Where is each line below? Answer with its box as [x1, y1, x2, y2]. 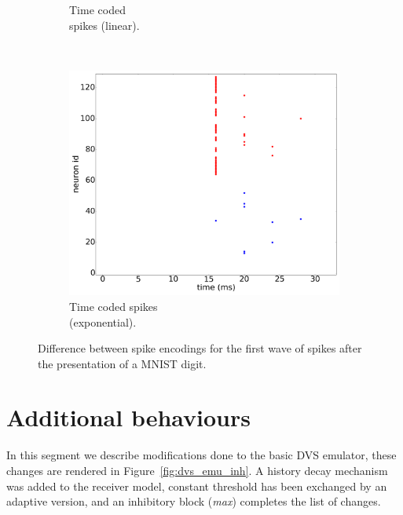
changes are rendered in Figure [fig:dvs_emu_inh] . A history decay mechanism [6, 462, 388, 479]
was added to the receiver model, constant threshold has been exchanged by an [6, 477, 387, 494]
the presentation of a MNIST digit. [38, 355, 207, 371]
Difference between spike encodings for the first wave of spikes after [38, 340, 362, 356]
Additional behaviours [6, 401, 251, 433]
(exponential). [69, 313, 137, 330]
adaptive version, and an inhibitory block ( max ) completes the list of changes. [6, 493, 381, 510]
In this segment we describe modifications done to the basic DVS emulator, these [6, 447, 397, 463]
